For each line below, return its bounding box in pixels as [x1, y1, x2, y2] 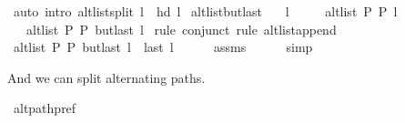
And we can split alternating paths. [7, 67, 206, 87]
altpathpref [13, 98, 76, 118]
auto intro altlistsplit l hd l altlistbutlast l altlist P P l [13, 2, 398, 20]
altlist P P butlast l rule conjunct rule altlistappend [25, 19, 337, 38]
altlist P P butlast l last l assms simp [13, 37, 313, 56]
